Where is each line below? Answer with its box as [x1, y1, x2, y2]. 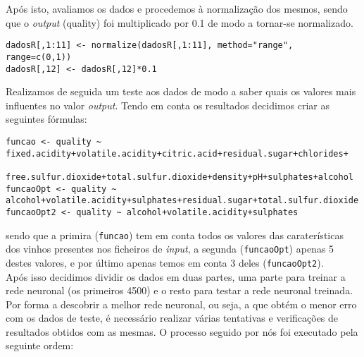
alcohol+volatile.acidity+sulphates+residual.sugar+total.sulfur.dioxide [6, 195, 359, 206]
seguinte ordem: [6, 338, 74, 353]
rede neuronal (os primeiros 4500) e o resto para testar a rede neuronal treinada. [6, 283, 353, 298]
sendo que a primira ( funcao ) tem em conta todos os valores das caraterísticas [6, 227, 344, 242]
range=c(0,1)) [6, 52, 72, 62]
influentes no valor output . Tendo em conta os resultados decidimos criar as [6, 97, 330, 112]
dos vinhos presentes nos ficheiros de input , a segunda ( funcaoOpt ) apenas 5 [6, 241, 334, 256]
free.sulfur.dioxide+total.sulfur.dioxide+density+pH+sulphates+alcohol [6, 171, 353, 182]
